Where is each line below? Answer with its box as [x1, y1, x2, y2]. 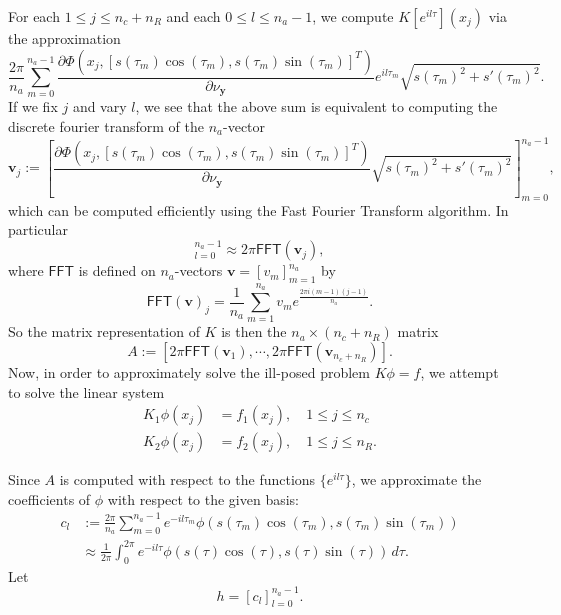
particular [8, 219, 68, 240]
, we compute [312, 6, 394, 26]
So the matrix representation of [8, 321, 200, 342]
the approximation [8, 28, 121, 48]
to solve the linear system [8, 381, 165, 402]
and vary [72, 96, 127, 117]
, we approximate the [351, 469, 482, 490]
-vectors [174, 260, 223, 281]
